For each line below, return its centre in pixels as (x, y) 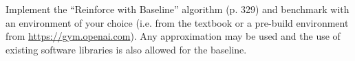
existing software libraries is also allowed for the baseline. (126, 49)
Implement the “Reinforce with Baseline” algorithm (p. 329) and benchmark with (177, 9)
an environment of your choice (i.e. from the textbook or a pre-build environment (177, 22)
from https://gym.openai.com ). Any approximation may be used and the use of (173, 36)
